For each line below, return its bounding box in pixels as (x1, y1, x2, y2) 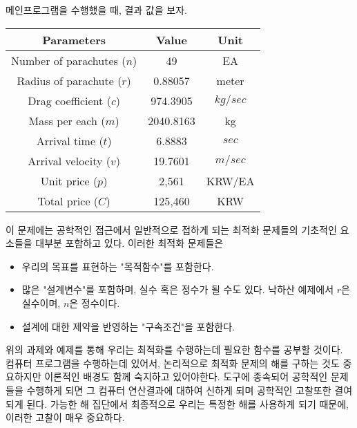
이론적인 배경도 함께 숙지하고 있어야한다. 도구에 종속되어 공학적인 (44, 369, 328, 384)
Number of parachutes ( (11, 52, 126, 68)
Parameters (42, 31, 106, 48)
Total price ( (37, 192, 99, 209)
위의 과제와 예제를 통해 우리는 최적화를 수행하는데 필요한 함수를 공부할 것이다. (6, 342, 343, 357)
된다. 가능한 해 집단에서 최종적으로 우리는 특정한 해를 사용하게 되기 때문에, (26, 396, 349, 411)
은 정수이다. (69, 295, 120, 310)
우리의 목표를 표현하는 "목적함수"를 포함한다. (21, 259, 214, 273)
